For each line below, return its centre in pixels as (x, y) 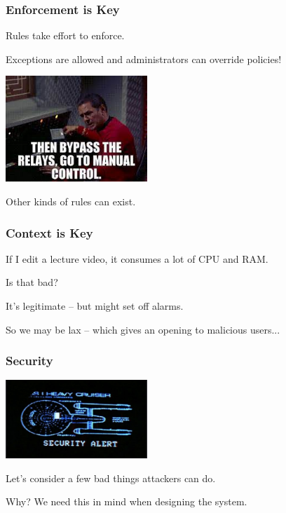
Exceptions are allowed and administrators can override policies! (144, 59)
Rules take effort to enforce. (65, 35)
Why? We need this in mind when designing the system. (127, 501)
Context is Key (49, 232)
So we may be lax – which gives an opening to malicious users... (143, 329)
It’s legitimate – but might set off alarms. (95, 306)
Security (29, 361)
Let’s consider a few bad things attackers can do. (111, 478)
